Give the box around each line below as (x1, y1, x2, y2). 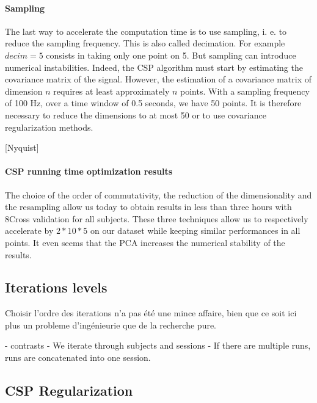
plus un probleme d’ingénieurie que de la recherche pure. (5, 318, 217, 331)
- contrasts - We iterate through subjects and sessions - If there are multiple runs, (5, 339, 311, 352)
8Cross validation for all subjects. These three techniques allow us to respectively (5, 212, 308, 225)
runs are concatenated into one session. (5, 351, 151, 364)
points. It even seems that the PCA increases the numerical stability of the (5, 236, 285, 249)
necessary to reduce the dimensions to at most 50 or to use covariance (5, 108, 266, 121)
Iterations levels (5, 278, 107, 297)
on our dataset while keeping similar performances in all (90, 224, 301, 237)
